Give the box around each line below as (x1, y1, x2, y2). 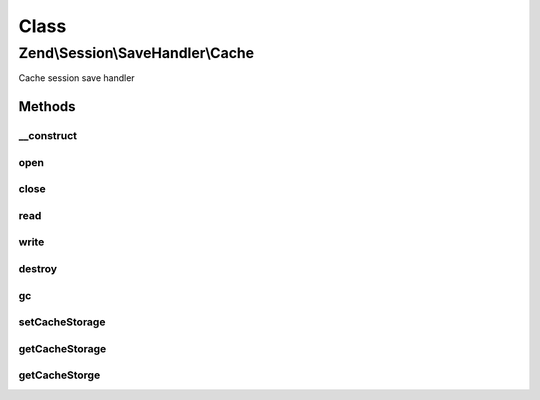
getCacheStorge (18, 368, 101, 382)
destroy (18, 261, 58, 275)
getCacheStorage (18, 341, 107, 355)
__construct (18, 129, 78, 143)
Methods (18, 98, 76, 115)
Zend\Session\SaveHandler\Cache (18, 44, 255, 62)
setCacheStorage (18, 315, 106, 329)
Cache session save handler (18, 72, 135, 84)
